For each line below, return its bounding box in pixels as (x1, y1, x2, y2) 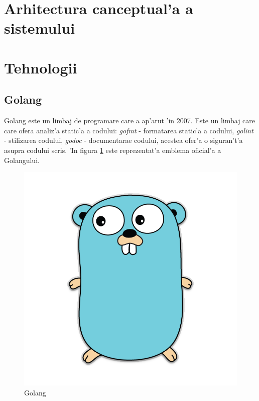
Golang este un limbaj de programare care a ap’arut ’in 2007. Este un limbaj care (4, 115, 255, 126)
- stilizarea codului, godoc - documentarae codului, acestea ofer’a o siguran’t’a (4, 135, 243, 145)
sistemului (4, 18, 75, 38)
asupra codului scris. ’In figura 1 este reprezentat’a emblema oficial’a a (4, 144, 221, 155)
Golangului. (4, 154, 40, 165)
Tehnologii (4, 57, 77, 77)
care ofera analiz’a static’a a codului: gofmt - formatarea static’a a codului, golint (4, 125, 253, 135)
